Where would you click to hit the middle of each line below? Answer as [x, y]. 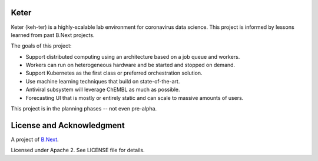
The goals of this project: [41, 46]
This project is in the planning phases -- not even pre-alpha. [84, 109]
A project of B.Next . [35, 139]
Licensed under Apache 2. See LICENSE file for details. [78, 150]
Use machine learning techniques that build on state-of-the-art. [103, 81]
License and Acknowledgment [68, 125]
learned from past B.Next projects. [53, 35]
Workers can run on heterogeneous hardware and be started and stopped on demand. [130, 65]
